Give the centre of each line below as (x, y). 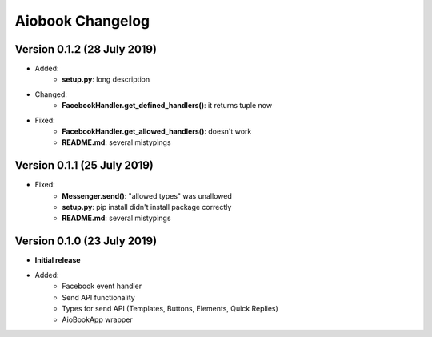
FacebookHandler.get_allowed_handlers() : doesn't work (157, 131)
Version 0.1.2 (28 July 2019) (86, 49)
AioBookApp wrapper (98, 319)
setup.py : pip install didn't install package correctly (147, 207)
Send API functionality (98, 297)
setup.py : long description (106, 79)
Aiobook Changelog (82, 21)
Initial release (58, 260)
